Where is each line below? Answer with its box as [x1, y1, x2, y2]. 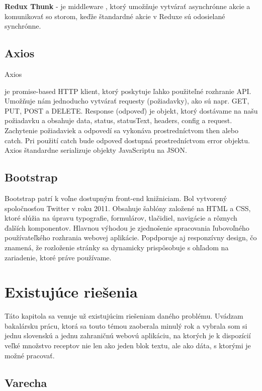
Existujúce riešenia [5, 281, 138, 302]
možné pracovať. [5, 350, 55, 360]
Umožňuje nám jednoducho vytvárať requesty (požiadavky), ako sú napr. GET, [5, 95, 249, 106]
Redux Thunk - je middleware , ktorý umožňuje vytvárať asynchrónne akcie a [5, 1, 250, 11]
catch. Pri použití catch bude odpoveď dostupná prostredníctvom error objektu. [5, 135, 250, 145]
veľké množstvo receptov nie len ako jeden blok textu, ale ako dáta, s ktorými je [5, 340, 251, 350]
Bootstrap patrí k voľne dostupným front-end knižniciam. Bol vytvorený [5, 192, 227, 203]
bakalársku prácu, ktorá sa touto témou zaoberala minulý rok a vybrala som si [5, 320, 247, 331]
